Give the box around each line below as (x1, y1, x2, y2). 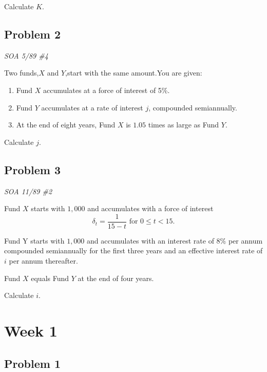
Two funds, (4, 67, 39, 78)
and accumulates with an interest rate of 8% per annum (87, 235, 263, 246)
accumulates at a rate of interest (41, 102, 143, 113)
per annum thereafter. (9, 255, 78, 266)
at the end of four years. (78, 272, 154, 283)
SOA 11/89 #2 (4, 185, 52, 196)
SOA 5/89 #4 (4, 50, 48, 61)
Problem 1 (4, 355, 61, 371)
